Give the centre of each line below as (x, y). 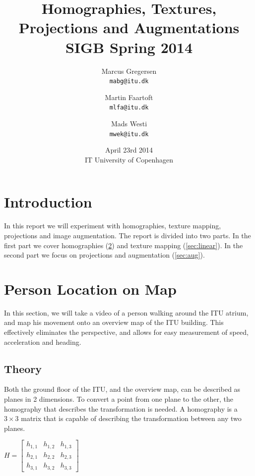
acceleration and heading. (43, 342)
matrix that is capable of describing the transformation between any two (131, 418)
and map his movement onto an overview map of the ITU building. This (114, 322)
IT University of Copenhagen (129, 159)
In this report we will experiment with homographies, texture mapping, (113, 226)
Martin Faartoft (129, 97)
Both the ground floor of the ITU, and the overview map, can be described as (122, 389)
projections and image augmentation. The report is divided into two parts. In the (127, 235)
